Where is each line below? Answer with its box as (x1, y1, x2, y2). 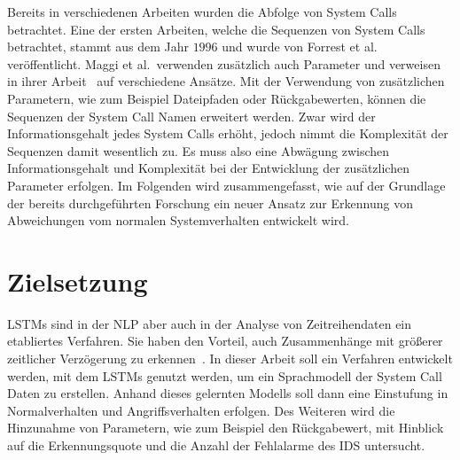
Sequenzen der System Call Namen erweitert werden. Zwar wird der (7, 106, 376, 125)
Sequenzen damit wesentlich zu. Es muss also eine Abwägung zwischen (7, 141, 390, 160)
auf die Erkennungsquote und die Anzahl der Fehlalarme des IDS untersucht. (7, 436, 425, 454)
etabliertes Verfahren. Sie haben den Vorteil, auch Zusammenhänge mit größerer (7, 331, 443, 350)
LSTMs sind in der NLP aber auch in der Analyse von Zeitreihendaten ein (7, 314, 412, 332)
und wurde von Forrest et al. (222, 37, 378, 56)
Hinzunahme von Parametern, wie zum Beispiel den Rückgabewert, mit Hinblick (7, 418, 444, 437)
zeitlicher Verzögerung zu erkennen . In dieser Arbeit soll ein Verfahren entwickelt (7, 349, 453, 368)
